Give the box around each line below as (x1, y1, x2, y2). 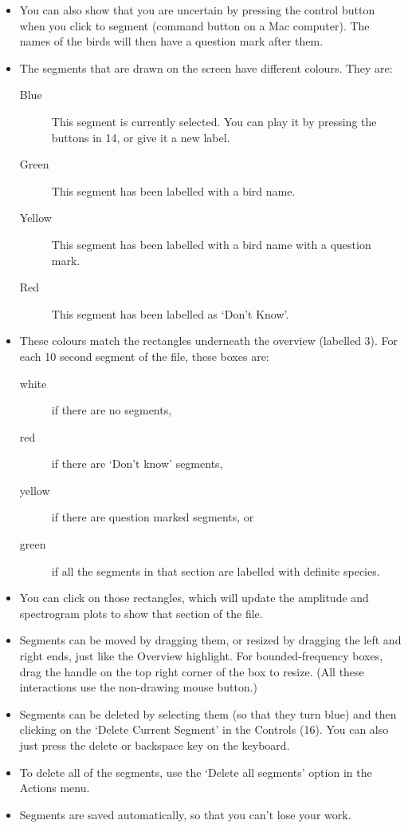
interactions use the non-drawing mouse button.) (19, 679, 258, 695)
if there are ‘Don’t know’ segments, (51, 455, 223, 472)
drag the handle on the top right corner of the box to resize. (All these (19, 663, 364, 679)
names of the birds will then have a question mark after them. (19, 33, 324, 50)
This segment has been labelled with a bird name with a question (51, 236, 371, 252)
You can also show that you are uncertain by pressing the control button (19, 2, 375, 18)
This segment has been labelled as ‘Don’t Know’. (51, 305, 289, 322)
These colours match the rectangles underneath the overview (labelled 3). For (19, 332, 398, 349)
